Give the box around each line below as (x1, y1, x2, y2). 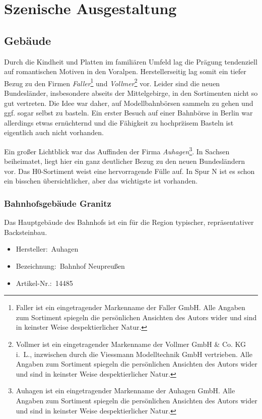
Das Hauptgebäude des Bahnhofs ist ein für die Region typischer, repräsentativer (4, 217, 254, 227)
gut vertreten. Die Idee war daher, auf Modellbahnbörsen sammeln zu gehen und (4, 97, 253, 108)
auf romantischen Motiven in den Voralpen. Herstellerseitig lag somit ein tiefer (4, 66, 246, 77)
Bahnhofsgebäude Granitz (4, 197, 111, 209)
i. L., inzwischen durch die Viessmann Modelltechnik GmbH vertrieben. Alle (16, 348, 253, 359)
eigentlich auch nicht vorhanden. (4, 127, 104, 138)
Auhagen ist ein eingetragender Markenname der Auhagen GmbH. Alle (16, 385, 235, 396)
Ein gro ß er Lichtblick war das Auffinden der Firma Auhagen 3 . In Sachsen (4, 144, 230, 156)
